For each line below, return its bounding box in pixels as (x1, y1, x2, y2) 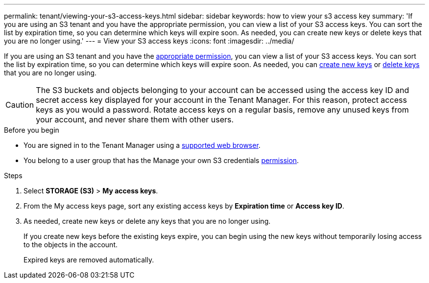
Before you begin (4, 126, 59, 134)
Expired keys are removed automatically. (24, 256, 154, 264)
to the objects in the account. (24, 240, 118, 249)
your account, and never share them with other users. (36, 115, 234, 124)
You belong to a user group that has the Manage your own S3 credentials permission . (24, 156, 299, 165)
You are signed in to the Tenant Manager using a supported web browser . (24, 141, 261, 149)
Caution (5, 100, 34, 110)
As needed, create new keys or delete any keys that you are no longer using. (24, 217, 271, 225)
